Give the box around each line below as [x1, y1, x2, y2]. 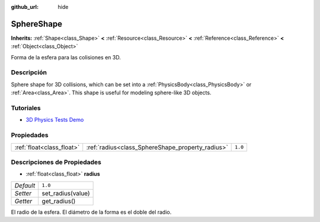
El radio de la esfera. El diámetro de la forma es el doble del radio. [11, 208, 172, 215]
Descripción [11, 68, 47, 77]
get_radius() [41, 196, 76, 205]
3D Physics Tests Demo [25, 116, 84, 123]
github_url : [11, 4, 39, 10]
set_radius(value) [41, 189, 90, 197]
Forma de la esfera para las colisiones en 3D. [11, 53, 121, 61]
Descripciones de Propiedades [11, 158, 102, 166]
